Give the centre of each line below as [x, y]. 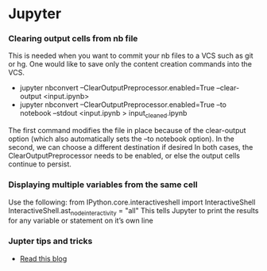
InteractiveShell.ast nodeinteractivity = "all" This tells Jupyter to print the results [133, 211]
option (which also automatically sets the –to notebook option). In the [121, 139]
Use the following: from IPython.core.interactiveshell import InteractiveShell [132, 202]
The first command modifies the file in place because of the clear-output [127, 131]
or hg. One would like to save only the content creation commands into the [130, 64]
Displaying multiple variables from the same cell [103, 185]
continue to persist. [40, 164]
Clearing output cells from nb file [73, 39]
